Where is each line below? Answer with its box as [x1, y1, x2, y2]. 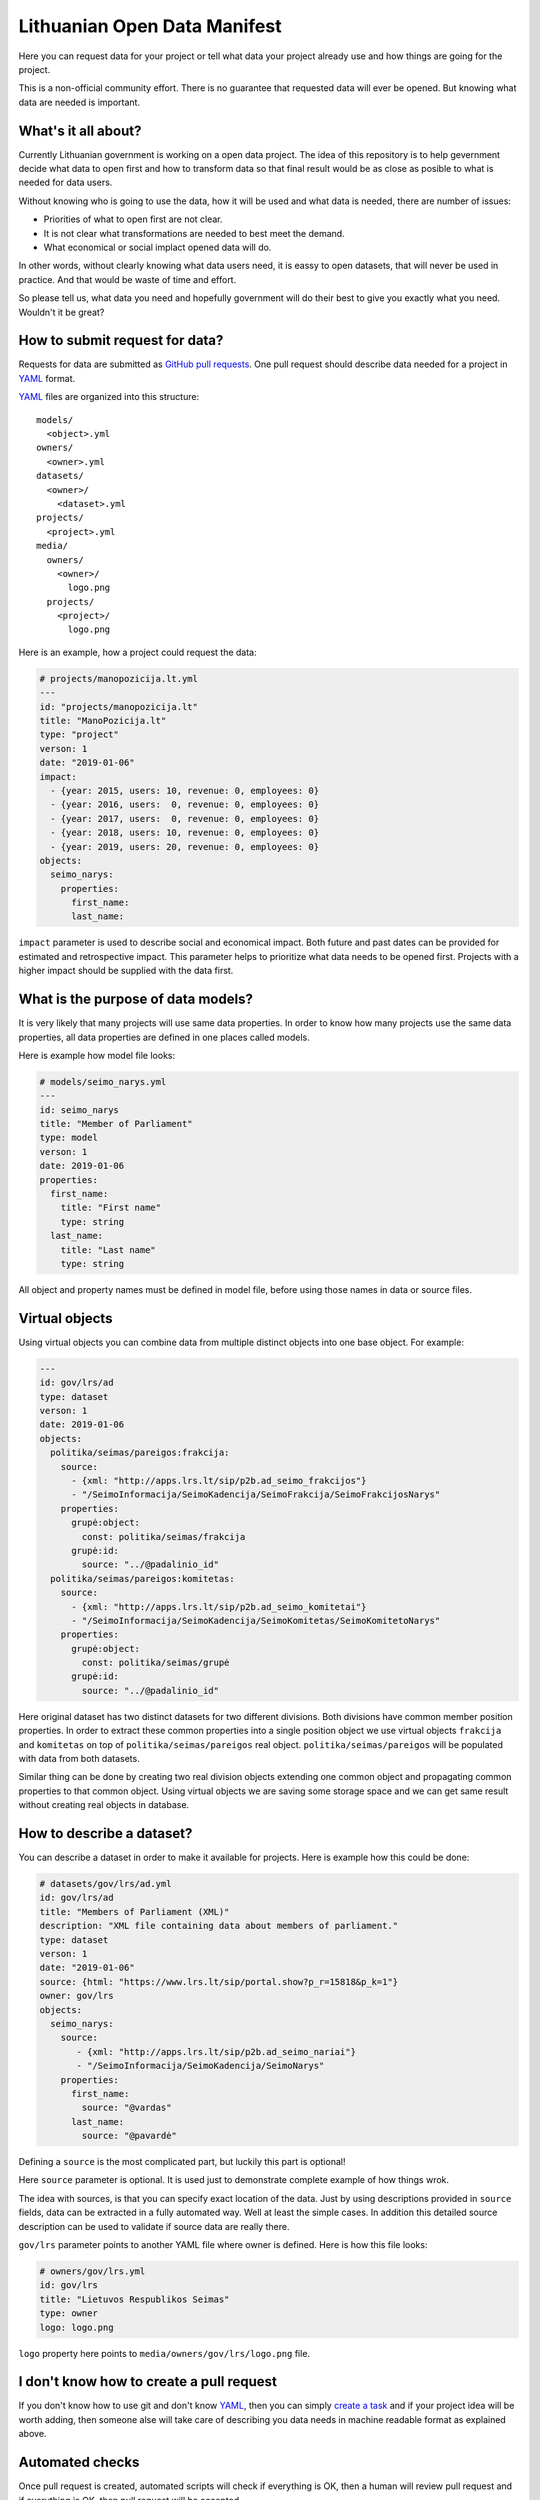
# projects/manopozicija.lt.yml [39, 673, 199, 684]
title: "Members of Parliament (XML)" [39, 1906, 230, 1917]
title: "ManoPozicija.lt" [39, 715, 167, 727]
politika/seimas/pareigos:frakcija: [50, 1447, 230, 1459]
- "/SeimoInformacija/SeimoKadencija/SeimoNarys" [76, 2060, 325, 2072]
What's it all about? [18, 122, 142, 139]
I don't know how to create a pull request [18, 2373, 277, 2390]
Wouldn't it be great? [18, 306, 105, 318]
